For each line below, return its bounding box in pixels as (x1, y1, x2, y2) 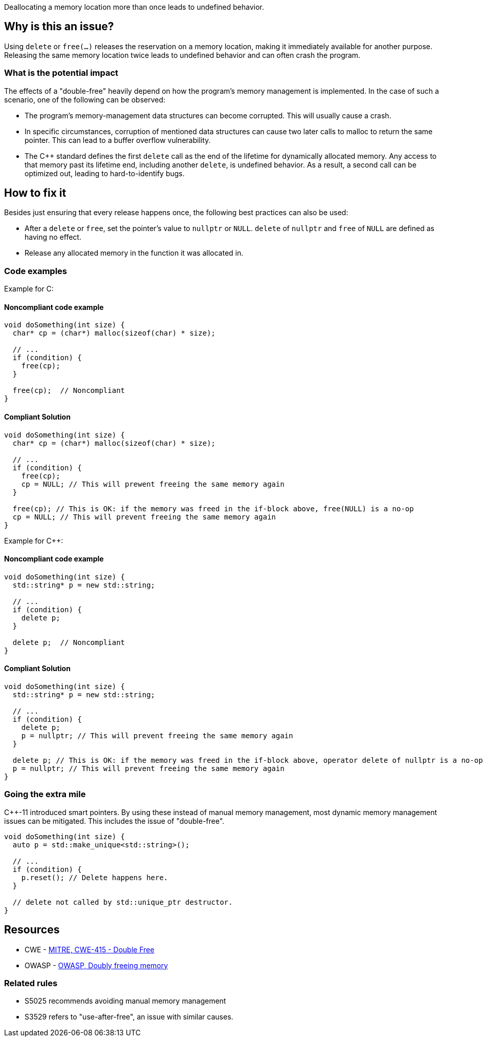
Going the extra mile (4, 789, 86, 800)
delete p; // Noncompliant (12, 638, 125, 647)
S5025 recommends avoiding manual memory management (25, 996, 226, 1006)
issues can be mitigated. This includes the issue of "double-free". (4, 816, 225, 825)
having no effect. (25, 233, 81, 242)
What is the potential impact (4, 68, 119, 78)
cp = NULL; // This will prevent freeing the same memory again (12, 512, 276, 521)
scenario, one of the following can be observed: (4, 95, 166, 104)
